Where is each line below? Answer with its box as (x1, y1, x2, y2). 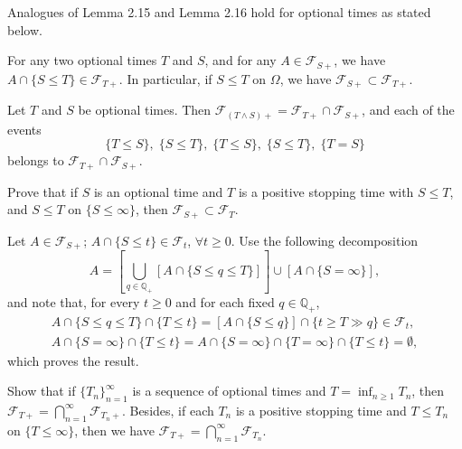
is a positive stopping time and (235, 400, 407, 419)
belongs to (7, 151, 64, 170)
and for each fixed (175, 292, 275, 311)
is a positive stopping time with (238, 182, 414, 201)
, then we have (74, 420, 155, 439)
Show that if (7, 381, 76, 400)
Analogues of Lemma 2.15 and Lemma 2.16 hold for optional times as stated (7, 3, 431, 21)
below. (7, 20, 42, 39)
